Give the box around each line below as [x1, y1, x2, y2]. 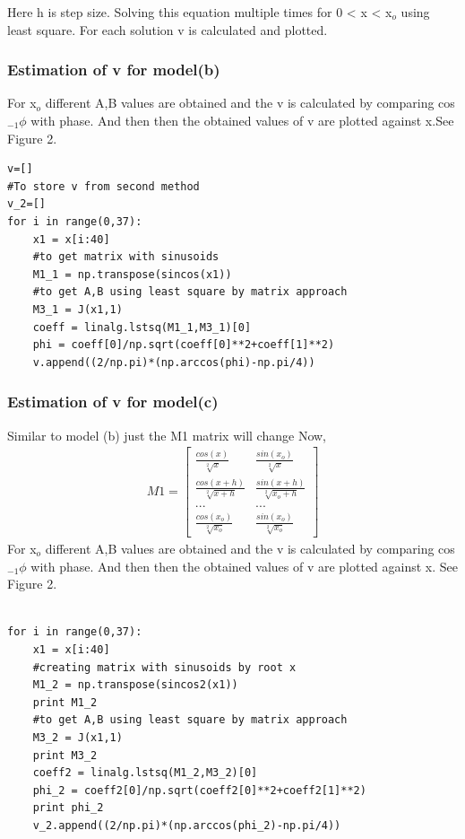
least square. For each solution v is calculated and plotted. [7, 20, 328, 39]
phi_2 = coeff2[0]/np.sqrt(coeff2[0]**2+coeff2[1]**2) [32, 783, 366, 797]
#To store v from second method [7, 179, 200, 193]
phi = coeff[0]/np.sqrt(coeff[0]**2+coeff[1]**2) [32, 338, 335, 352]
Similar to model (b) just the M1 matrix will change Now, [7, 425, 326, 444]
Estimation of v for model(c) [7, 390, 219, 413]
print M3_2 [32, 748, 98, 762]
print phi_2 [32, 801, 104, 815]
